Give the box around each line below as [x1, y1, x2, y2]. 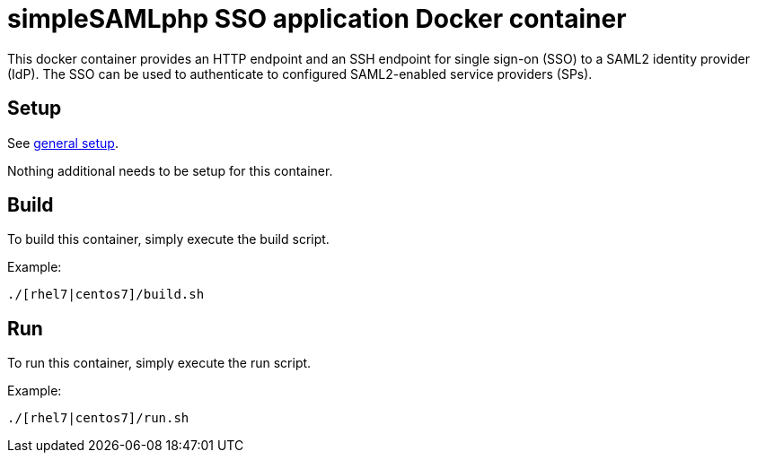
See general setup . [7, 135, 119, 151]
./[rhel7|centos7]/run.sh [7, 411, 189, 426]
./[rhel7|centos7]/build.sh [7, 287, 205, 302]
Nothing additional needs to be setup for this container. [7, 162, 333, 178]
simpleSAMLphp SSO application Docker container [7, 4, 627, 34]
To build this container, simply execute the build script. [7, 231, 330, 247]
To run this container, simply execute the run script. [7, 355, 312, 371]
